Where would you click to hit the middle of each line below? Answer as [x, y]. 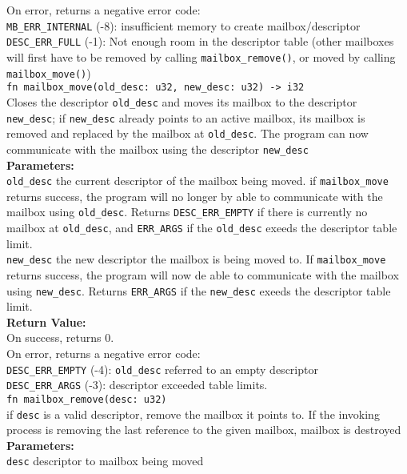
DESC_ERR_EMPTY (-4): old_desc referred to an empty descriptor [162, 369]
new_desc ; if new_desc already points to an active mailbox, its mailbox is [186, 117]
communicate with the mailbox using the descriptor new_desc [158, 149]
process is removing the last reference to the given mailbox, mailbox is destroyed [204, 430]
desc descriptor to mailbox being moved [105, 461]
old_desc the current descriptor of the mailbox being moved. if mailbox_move [198, 181]
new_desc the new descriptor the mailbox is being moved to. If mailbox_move [196, 259]
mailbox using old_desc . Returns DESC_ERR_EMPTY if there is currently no [187, 212]
